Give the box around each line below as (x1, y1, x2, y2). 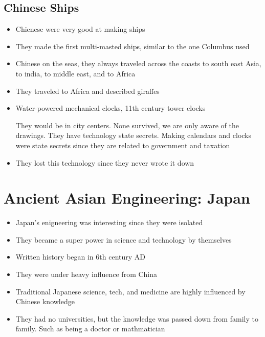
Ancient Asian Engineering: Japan (4, 187, 250, 208)
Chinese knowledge (15, 296, 75, 307)
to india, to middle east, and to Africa (15, 68, 136, 78)
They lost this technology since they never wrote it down (15, 157, 194, 168)
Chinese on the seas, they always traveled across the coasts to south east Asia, (15, 58, 261, 69)
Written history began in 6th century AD (15, 251, 145, 262)
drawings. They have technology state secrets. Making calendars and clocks (15, 130, 252, 141)
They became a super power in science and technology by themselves (15, 234, 232, 245)
